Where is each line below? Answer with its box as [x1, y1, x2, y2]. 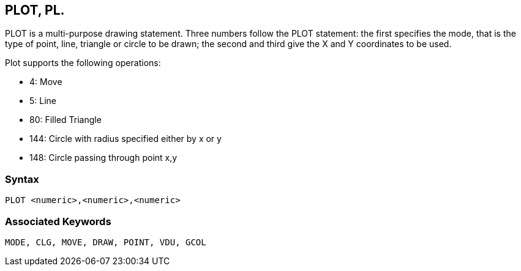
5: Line [29, 95, 57, 106]
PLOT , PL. [5, 2, 65, 18]
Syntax [5, 173, 39, 185]
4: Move [29, 76, 62, 87]
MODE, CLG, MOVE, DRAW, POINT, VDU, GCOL [5, 237, 206, 247]
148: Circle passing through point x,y [29, 152, 178, 163]
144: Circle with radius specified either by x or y [29, 133, 222, 144]
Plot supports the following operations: [5, 58, 161, 69]
